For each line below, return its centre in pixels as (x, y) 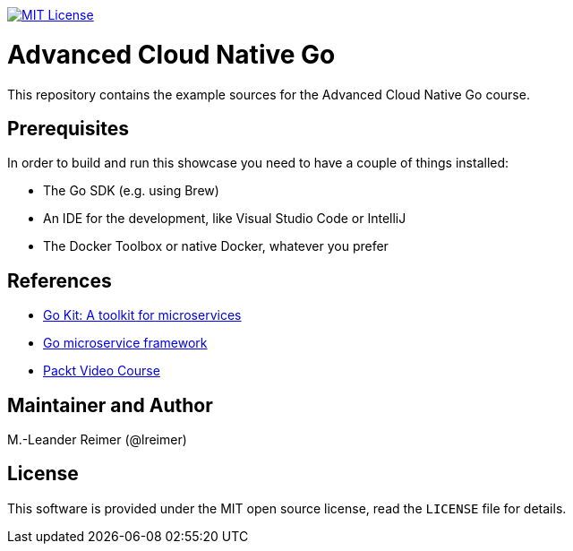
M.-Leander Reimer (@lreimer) (97, 440)
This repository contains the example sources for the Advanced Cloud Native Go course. (269, 94)
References (60, 280)
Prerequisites (68, 128)
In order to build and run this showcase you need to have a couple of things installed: (258, 163)
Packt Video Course (102, 371)
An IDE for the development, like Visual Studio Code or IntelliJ (225, 219)
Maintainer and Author (110, 405)
